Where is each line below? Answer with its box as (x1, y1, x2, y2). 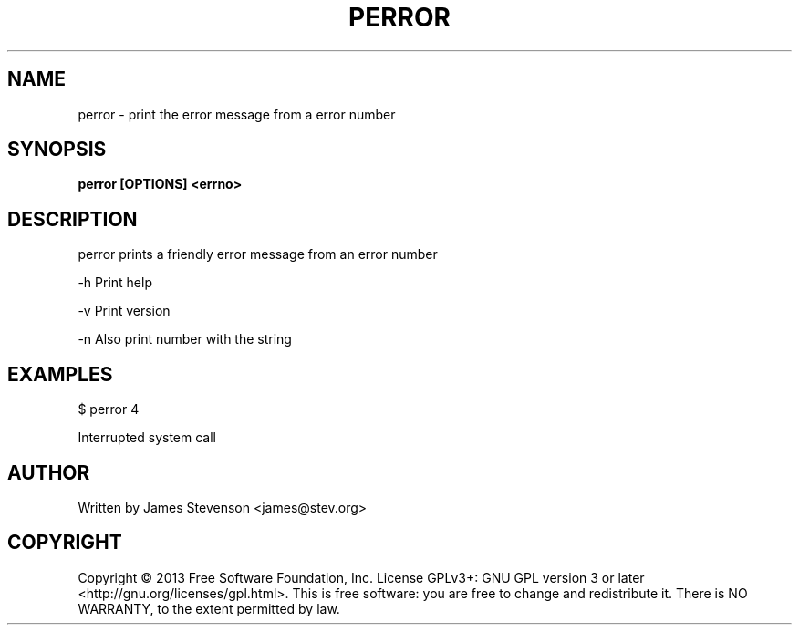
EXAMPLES (7, 362, 113, 386)
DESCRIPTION (7, 207, 138, 231)
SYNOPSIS (7, 138, 107, 161)
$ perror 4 (78, 401, 140, 418)
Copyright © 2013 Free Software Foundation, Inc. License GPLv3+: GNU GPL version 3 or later (78, 569, 645, 585)
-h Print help (78, 275, 152, 291)
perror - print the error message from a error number (78, 106, 396, 122)
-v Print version (78, 303, 171, 319)
